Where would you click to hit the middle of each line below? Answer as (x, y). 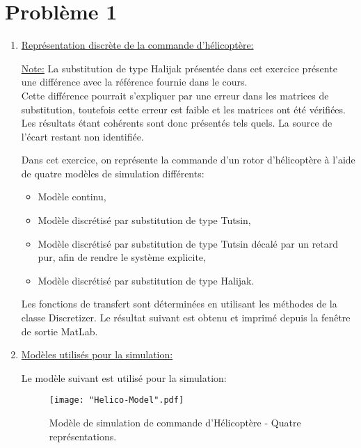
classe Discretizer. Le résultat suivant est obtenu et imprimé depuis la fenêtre (186, 318)
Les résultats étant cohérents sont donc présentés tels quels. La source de (177, 123)
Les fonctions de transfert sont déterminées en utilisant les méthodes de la (179, 304)
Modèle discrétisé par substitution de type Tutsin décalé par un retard (188, 243)
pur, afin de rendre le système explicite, (122, 257)
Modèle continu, (72, 197)
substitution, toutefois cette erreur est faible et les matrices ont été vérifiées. (183, 109)
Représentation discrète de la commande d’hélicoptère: (137, 45)
